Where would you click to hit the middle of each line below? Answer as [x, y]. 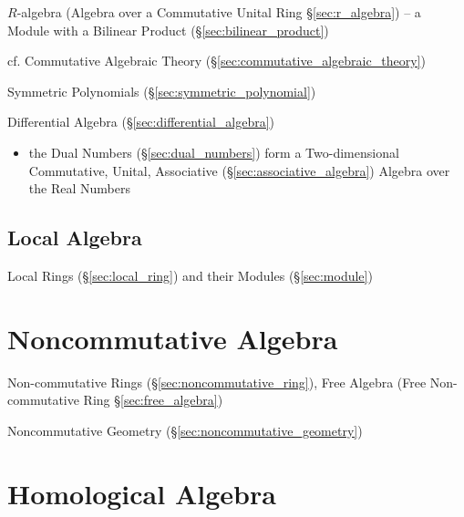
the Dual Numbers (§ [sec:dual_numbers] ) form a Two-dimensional [214, 152]
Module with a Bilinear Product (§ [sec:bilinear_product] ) [168, 30]
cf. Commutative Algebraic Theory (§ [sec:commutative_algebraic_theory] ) [217, 61]
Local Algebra [75, 238]
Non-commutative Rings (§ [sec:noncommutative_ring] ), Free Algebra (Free [217, 382]
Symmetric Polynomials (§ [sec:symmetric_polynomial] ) [162, 91]
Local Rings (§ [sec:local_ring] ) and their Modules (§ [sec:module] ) [190, 275]
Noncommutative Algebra [173, 338]
